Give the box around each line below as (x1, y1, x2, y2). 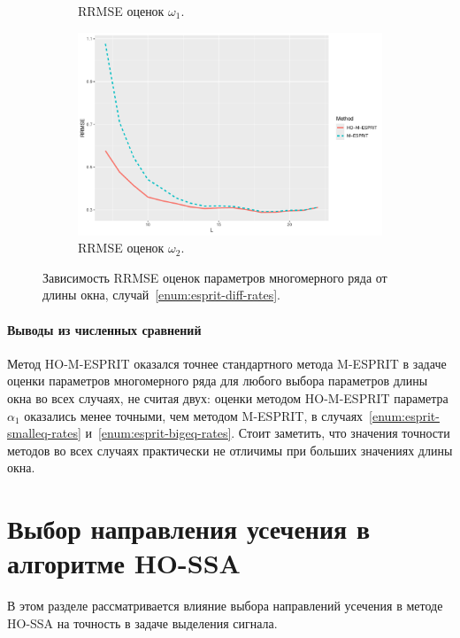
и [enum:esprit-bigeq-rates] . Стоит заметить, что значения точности (85, 424, 450, 442)
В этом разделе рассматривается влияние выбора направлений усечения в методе (7, 596, 443, 615)
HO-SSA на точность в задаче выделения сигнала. (7, 613, 278, 632)
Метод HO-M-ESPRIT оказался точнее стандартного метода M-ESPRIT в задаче (7, 354, 447, 372)
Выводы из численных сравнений (7, 320, 202, 338)
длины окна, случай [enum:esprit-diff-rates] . (42, 285, 280, 304)
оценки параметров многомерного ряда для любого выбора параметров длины (7, 371, 428, 390)
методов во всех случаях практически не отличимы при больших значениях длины (7, 440, 453, 459)
